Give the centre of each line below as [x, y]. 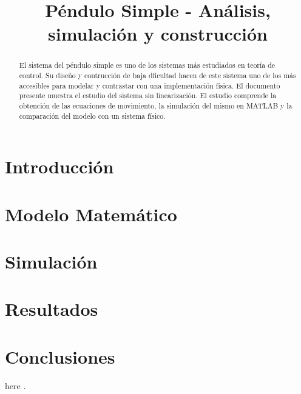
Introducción [59, 166]
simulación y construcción [158, 34]
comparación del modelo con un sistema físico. [92, 115]
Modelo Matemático [91, 214]
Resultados [52, 309]
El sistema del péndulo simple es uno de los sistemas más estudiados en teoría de [147, 65]
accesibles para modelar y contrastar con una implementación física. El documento [150, 85]
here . [15, 385]
